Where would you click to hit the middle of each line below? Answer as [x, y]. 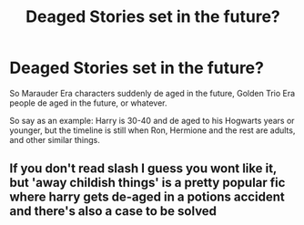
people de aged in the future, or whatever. [88, 103]
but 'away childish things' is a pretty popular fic [147, 183]
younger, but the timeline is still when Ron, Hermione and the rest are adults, [152, 130]
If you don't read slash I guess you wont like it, [143, 169]
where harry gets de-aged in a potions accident [147, 197]
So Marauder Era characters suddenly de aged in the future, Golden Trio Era [152, 93]
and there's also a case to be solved [113, 211]
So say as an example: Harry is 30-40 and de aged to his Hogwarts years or [152, 120]
